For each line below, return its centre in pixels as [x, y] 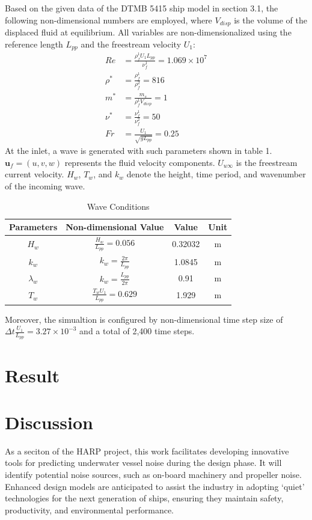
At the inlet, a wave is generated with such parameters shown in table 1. [139, 151]
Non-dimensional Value [115, 227]
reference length [34, 44]
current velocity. [35, 174]
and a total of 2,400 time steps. [137, 331]
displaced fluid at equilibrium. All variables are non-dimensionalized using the [148, 32]
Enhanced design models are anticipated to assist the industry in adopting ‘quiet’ [155, 486]
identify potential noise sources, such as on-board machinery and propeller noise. [153, 475]
